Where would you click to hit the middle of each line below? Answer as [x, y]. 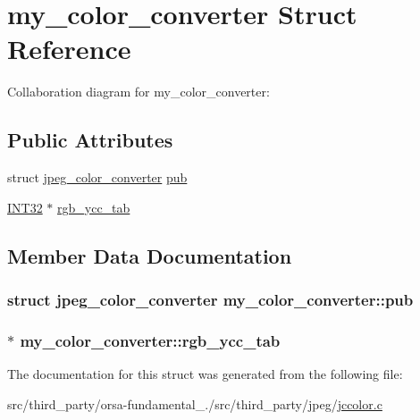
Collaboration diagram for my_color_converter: [139, 92]
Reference [69, 49]
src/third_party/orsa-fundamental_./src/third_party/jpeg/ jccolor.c [195, 403]
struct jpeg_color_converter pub [97, 177]
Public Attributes [90, 140]
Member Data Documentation [150, 255]
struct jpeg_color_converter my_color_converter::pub [210, 299]
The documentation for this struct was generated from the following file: [205, 374]
